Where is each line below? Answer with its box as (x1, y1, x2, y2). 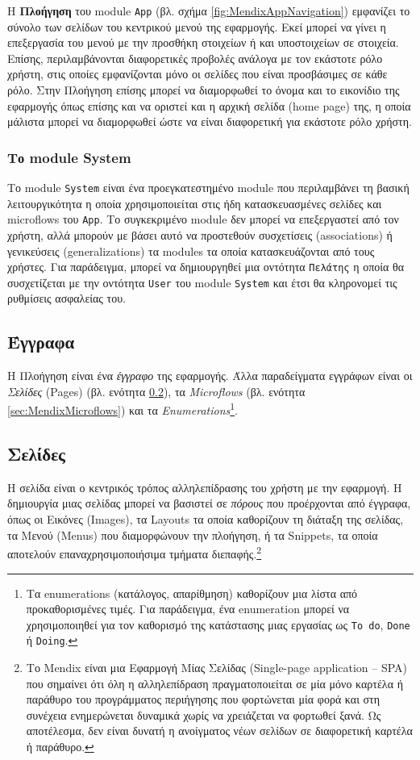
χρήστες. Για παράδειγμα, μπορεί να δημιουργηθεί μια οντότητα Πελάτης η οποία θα (7, 258, 405, 275)
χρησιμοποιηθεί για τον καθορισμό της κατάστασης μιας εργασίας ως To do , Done (26, 616, 410, 633)
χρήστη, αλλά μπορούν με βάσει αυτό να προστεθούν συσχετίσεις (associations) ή (7, 226, 393, 243)
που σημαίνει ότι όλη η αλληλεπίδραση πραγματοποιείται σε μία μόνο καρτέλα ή (26, 674, 403, 691)
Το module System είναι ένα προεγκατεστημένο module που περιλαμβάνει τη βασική (7, 179, 410, 196)
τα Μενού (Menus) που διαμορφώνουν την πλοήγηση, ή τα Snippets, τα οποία (7, 526, 378, 543)
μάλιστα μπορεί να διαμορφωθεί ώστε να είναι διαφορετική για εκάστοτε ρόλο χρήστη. (7, 113, 412, 130)
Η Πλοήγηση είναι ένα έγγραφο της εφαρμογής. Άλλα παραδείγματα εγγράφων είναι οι (7, 367, 413, 384)
